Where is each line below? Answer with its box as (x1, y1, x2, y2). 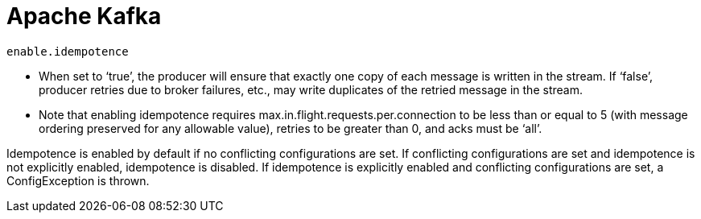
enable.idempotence (6, 44, 129, 58)
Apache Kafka (6, 2, 162, 30)
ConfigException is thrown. (6, 173, 150, 188)
